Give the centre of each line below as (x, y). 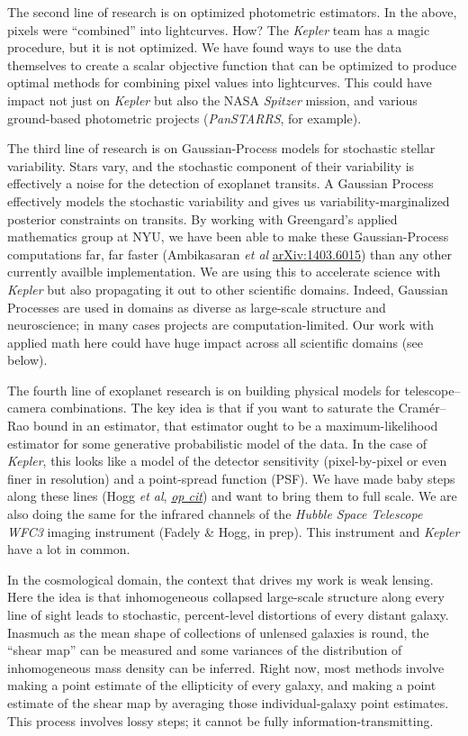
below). (27, 360)
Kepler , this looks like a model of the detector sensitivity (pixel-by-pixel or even (227, 461)
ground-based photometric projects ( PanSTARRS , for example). (184, 118)
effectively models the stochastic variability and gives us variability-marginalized (229, 200)
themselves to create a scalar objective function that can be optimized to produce (232, 64)
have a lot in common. (69, 549)
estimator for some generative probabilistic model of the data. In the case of (217, 443)
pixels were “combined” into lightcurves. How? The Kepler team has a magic (219, 29)
